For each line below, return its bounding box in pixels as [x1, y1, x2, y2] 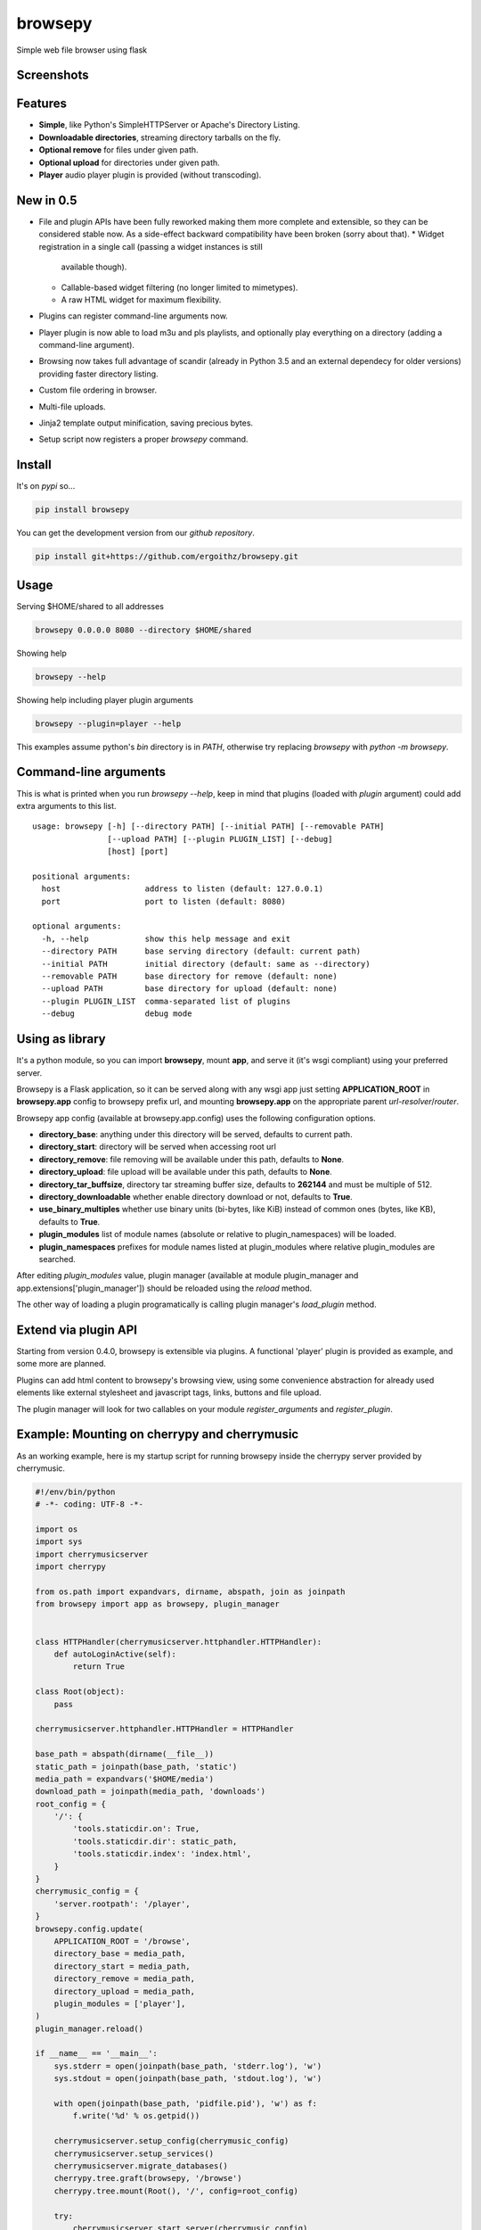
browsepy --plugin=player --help [35, 718, 182, 729]
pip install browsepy [35, 505, 130, 515]
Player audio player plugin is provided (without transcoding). [38, 169, 262, 180]
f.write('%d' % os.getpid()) [72, 2110, 200, 2121]
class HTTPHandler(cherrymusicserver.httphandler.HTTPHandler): [35, 1637, 322, 1647]
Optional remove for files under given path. [38, 145, 200, 155]
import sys [35, 1537, 83, 1547]
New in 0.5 [16, 193, 77, 208]
